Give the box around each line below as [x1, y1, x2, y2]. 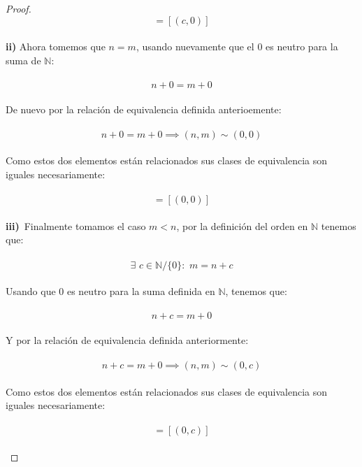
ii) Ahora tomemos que [6, 39, 106, 54]
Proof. [6, 1, 31, 15]
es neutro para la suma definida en [66, 284, 215, 299]
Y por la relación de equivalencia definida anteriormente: [6, 332, 249, 347]
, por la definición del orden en [176, 218, 308, 233]
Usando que [6, 284, 56, 299]
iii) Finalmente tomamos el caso [6, 218, 146, 233]
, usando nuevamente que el [136, 39, 254, 54]
